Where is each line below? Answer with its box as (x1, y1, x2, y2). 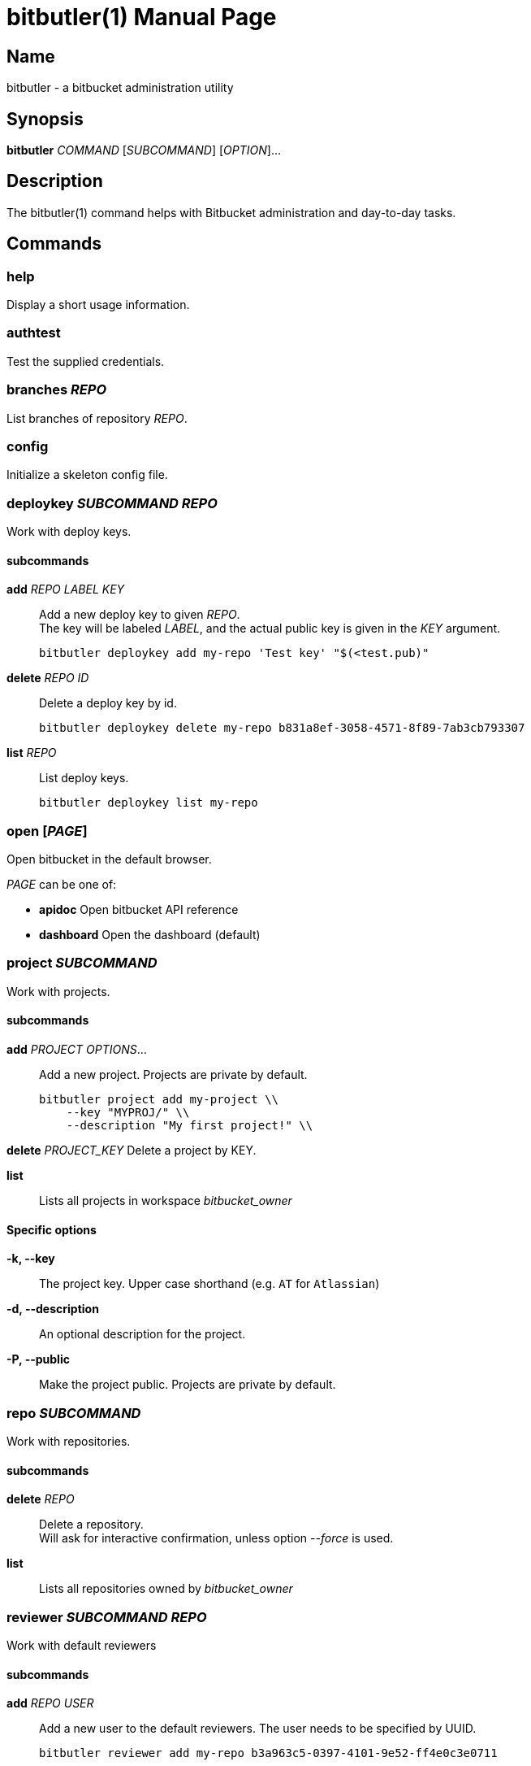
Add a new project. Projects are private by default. (39, 1068, 308, 1082)
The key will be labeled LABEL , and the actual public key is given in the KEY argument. (39, 621, 501, 636)
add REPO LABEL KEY (6, 582, 125, 597)
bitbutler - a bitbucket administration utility (6, 80, 234, 95)
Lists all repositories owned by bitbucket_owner (39, 1581, 293, 1596)
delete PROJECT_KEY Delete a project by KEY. (6, 1143, 257, 1158)
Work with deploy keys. (6, 524, 132, 539)
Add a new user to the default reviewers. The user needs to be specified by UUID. (39, 1721, 477, 1736)
